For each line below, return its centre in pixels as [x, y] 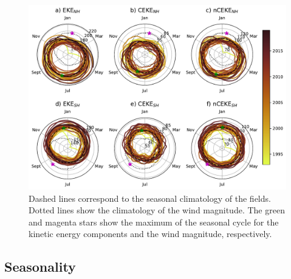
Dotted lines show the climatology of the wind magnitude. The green [157, 210]
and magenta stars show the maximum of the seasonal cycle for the [154, 222]
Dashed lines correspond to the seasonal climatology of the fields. [150, 198]
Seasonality [40, 267]
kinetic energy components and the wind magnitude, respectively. [150, 234]
